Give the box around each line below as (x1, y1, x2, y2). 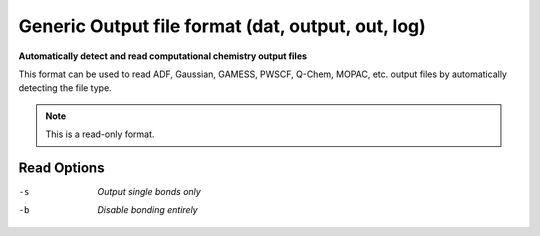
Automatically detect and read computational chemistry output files (18, 50, 308, 62)
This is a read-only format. (45, 128, 155, 140)
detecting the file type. (18, 82, 112, 94)
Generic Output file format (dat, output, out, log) (18, 15, 427, 37)
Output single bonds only (97, 186, 202, 198)
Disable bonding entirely (97, 204, 199, 216)
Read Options (18, 159, 105, 176)
